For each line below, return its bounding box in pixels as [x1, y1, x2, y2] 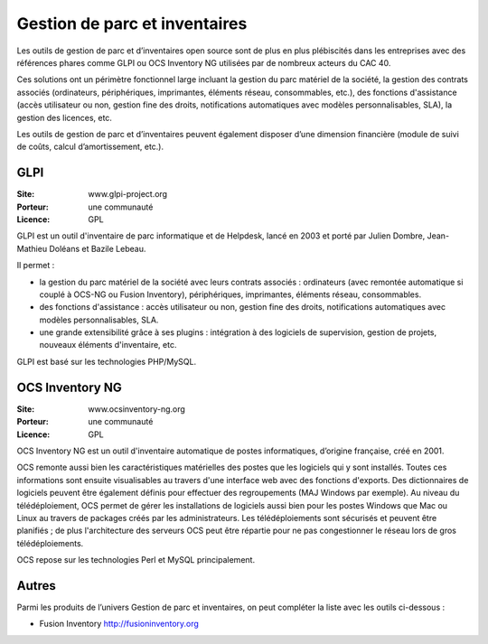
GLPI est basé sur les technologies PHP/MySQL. [16, 356, 197, 367]
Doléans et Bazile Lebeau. [49, 243, 146, 254]
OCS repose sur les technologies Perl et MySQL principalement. [16, 555, 256, 565]
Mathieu [16, 243, 48, 254]
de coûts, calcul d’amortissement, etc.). [16, 141, 164, 153]
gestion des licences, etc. [16, 112, 113, 123]
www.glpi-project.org [88, 189, 167, 200]
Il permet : [16, 260, 55, 271]
